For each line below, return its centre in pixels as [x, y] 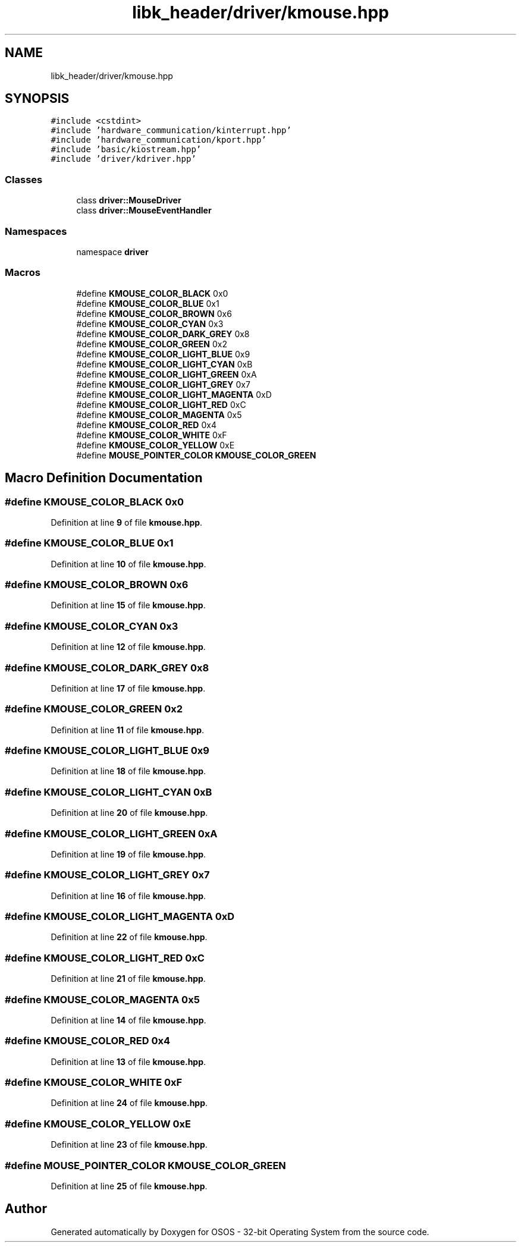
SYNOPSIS [37, 99]
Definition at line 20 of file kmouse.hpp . [129, 813]
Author [26, 1209]
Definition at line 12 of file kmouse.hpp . [128, 647]
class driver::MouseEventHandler [144, 211]
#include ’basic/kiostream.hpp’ [126, 150]
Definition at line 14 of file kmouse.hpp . [128, 1020]
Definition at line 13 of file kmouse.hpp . [128, 1061]
